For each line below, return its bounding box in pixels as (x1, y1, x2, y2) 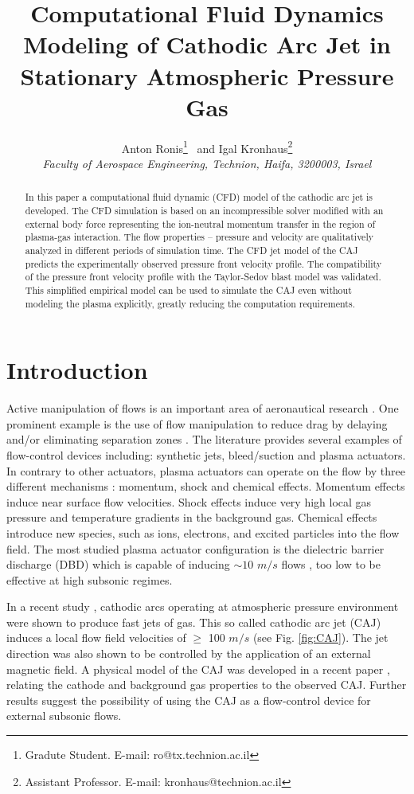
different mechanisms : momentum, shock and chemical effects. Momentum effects (6, 478, 405, 495)
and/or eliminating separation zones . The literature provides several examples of (6, 431, 402, 448)
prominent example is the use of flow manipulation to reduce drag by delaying (6, 415, 388, 432)
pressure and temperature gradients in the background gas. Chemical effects (6, 509, 377, 526)
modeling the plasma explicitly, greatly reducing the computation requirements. (25, 296, 355, 310)
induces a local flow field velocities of (6, 629, 186, 646)
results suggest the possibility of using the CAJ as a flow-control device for (6, 691, 371, 708)
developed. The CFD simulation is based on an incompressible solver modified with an (25, 203, 384, 217)
